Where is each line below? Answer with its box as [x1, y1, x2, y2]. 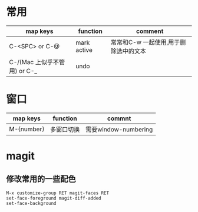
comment [136, 27, 164, 35]
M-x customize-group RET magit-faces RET [6, 190, 110, 196]
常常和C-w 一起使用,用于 [110, 38, 180, 46]
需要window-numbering [85, 125, 153, 133]
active [75, 45, 93, 54]
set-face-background [6, 200, 57, 206]
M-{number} [9, 125, 45, 133]
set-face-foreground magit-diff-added [6, 195, 101, 201]
